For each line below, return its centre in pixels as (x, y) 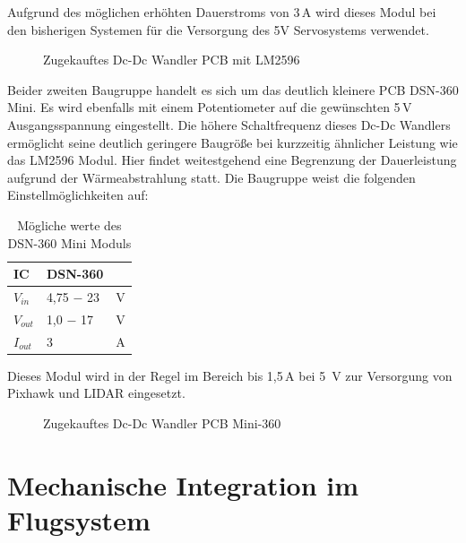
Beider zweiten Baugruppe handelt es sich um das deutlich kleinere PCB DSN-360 (233, 89)
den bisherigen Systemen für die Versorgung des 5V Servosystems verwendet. (218, 29)
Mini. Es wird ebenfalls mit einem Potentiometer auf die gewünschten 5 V (210, 107)
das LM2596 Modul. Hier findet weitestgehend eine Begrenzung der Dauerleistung (232, 160)
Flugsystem (79, 519)
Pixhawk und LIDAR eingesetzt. (96, 393)
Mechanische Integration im (183, 484)
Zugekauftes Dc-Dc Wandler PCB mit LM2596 (172, 60)
